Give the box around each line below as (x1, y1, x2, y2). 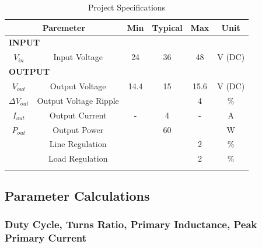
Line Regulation (49, 138, 107, 150)
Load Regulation (48, 152, 108, 165)
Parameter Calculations (5, 186, 150, 204)
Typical (152, 21, 183, 33)
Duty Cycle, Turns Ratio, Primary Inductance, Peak (5, 217, 257, 232)
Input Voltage (53, 51, 103, 63)
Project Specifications (88, 1, 166, 13)
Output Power (53, 123, 104, 135)
